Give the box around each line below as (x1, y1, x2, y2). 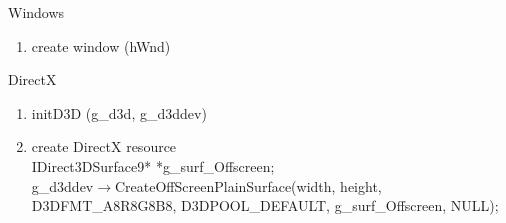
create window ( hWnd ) (31, 35, 171, 56)
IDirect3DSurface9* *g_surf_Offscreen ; (31, 155, 275, 176)
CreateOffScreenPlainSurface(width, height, (115, 175, 382, 196)
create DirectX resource (31, 136, 177, 157)
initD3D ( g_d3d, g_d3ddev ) (31, 102, 207, 123)
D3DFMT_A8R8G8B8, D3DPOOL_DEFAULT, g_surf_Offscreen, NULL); (31, 195, 499, 216)
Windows (8, 2, 65, 22)
